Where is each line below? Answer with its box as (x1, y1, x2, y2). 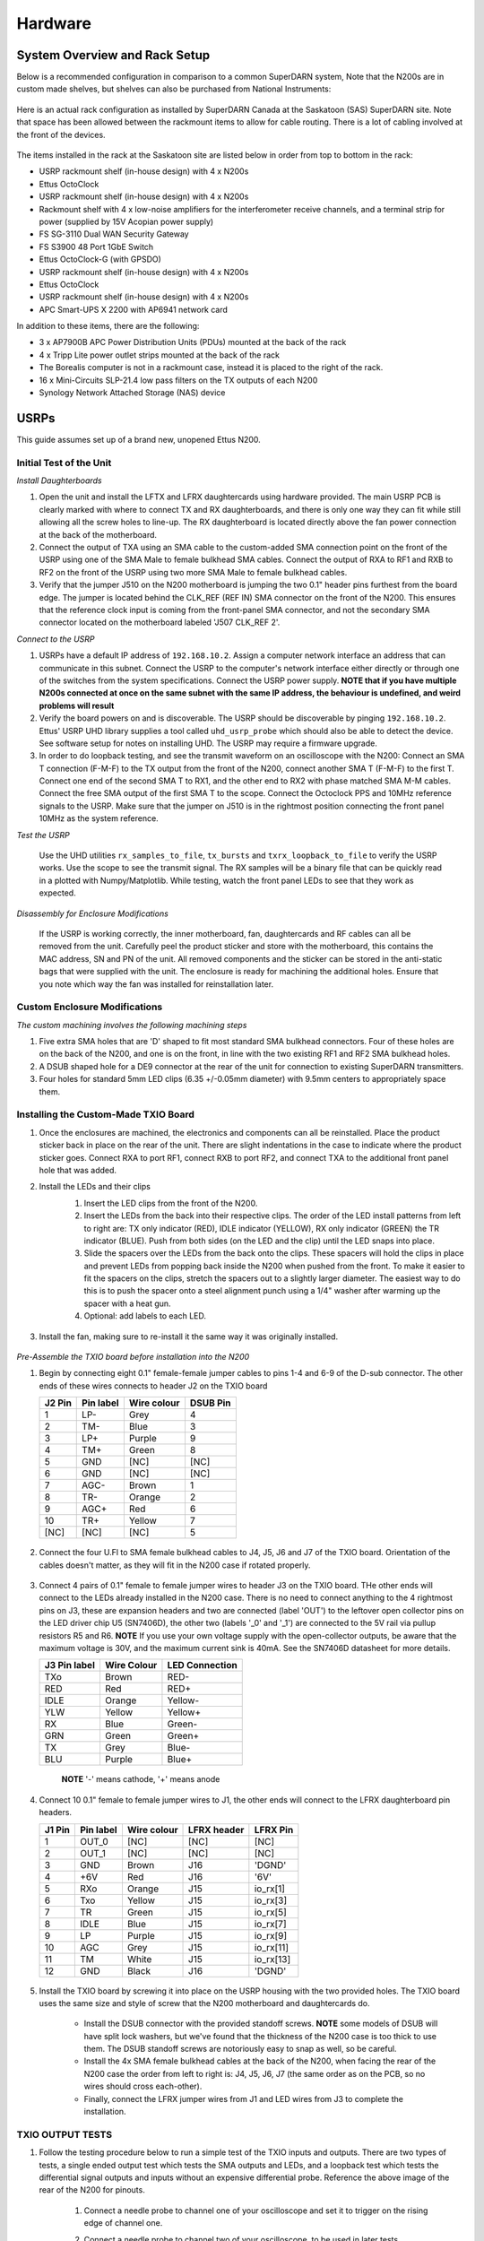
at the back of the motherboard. (39, 529, 157, 540)
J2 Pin (44, 1397, 72, 1409)
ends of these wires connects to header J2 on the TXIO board (39, 1380, 268, 1391)
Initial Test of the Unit (16, 456, 112, 469)
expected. (39, 887, 76, 898)
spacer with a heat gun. (83, 1298, 171, 1309)
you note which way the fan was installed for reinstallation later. (39, 978, 273, 990)
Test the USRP (16, 829, 71, 840)
